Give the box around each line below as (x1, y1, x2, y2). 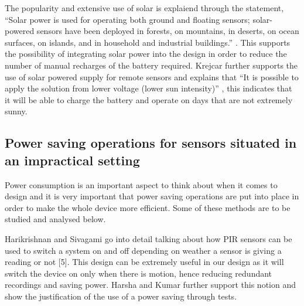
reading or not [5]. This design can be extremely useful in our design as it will (5, 256, 284, 268)
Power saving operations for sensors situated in (5, 134, 297, 152)
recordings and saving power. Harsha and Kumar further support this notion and (5, 278, 296, 291)
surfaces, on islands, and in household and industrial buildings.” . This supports (5, 36, 291, 48)
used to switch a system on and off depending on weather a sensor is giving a (5, 244, 282, 256)
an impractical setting (5, 151, 140, 169)
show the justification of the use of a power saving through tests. (5, 290, 237, 302)
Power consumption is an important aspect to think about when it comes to (5, 178, 278, 191)
